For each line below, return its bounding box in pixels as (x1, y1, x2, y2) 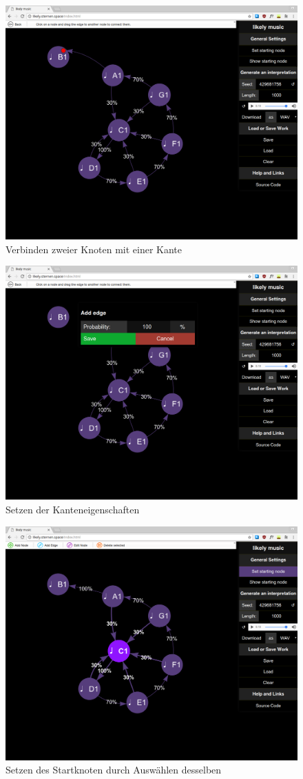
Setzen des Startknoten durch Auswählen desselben (6, 762, 222, 777)
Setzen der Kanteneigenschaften (6, 502, 140, 516)
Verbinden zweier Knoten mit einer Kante (6, 241, 182, 256)
